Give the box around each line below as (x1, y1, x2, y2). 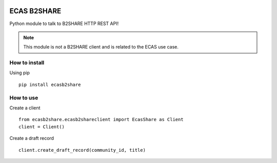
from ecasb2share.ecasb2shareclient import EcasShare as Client (18, 117, 184, 123)
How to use (9, 94, 38, 101)
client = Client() (18, 124, 65, 130)
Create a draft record (9, 135, 54, 142)
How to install (9, 59, 45, 66)
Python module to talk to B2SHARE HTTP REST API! (9, 20, 119, 27)
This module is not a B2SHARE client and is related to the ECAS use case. (23, 44, 179, 50)
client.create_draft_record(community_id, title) (18, 147, 146, 153)
